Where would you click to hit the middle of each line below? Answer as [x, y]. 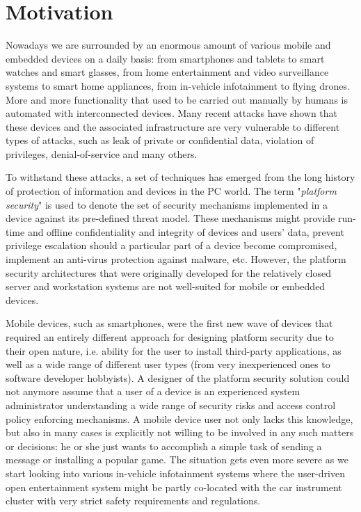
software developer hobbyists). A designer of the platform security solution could [178, 377]
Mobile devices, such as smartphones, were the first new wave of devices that [169, 323]
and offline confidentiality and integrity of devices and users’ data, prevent [186, 231]
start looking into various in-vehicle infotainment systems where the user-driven [175, 473]
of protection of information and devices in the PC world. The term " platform [171, 191]
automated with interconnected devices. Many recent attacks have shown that [172, 113]
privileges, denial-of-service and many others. [102, 153]
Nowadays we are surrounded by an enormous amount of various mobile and [168, 45]
